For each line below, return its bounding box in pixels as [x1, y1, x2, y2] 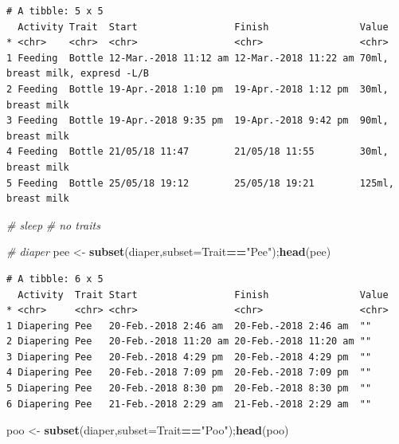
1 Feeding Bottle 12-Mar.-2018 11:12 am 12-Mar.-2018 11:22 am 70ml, [6, 52, 389, 64]
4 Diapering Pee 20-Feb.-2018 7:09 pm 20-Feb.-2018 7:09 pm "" [6, 367, 372, 379]
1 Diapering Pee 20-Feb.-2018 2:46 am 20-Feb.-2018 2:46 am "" [6, 320, 372, 332]
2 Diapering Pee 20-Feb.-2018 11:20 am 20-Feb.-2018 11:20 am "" [6, 336, 372, 348]
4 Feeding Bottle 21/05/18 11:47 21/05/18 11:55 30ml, [6, 146, 389, 158]
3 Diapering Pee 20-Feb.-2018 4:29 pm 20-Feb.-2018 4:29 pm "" [6, 351, 372, 363]
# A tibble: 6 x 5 [6, 273, 104, 285]
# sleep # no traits [6, 216, 100, 233]
